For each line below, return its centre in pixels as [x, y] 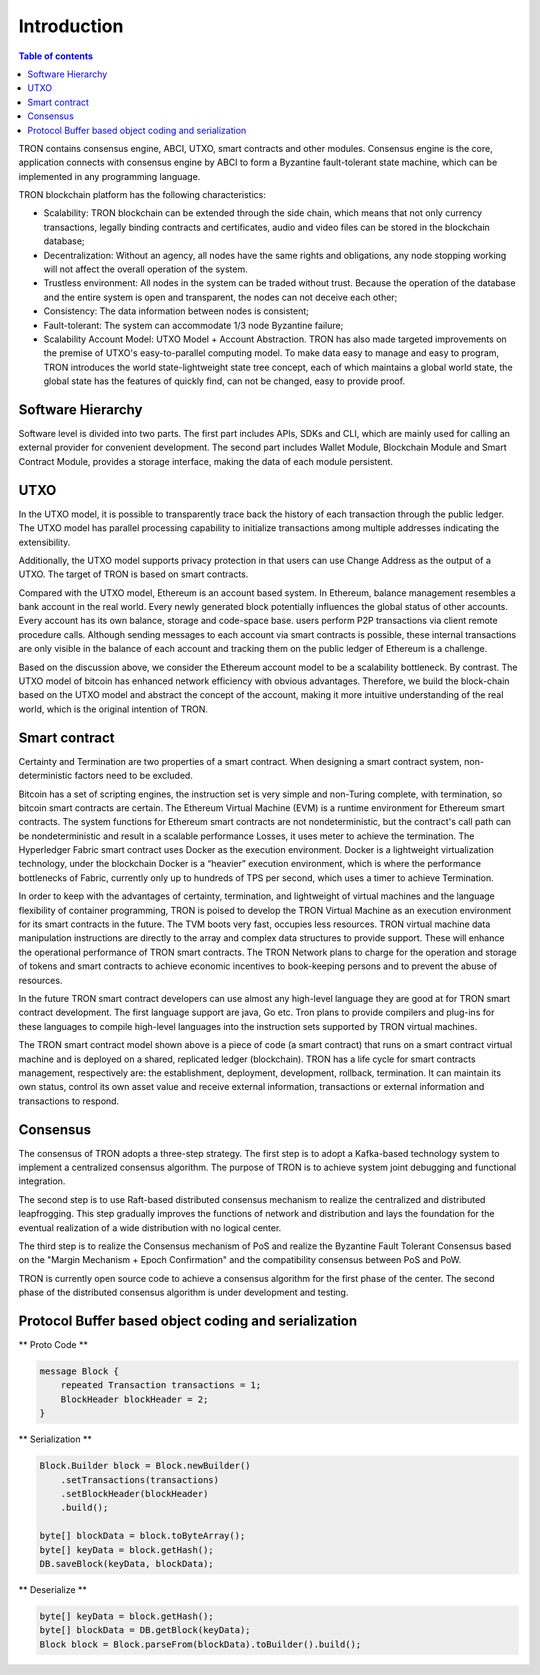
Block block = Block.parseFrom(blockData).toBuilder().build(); [200, 1644]
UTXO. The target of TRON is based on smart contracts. [133, 574]
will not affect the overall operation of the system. [146, 269]
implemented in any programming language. [109, 176]
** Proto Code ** [53, 1345]
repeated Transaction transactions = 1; [161, 1385]
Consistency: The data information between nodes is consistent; [176, 311]
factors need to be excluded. [134, 776]
